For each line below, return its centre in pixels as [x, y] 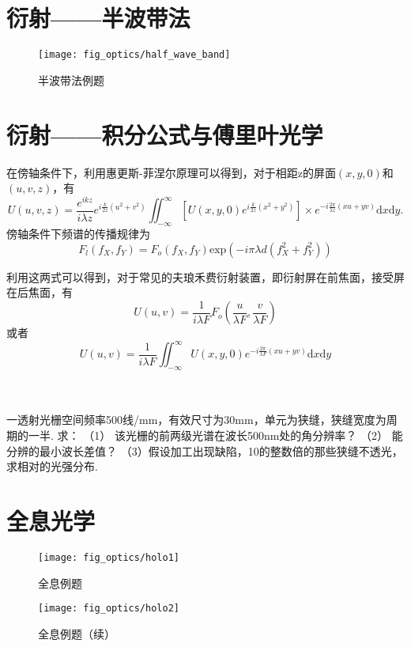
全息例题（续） [77, 633]
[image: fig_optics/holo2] [109, 609]
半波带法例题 [71, 79]
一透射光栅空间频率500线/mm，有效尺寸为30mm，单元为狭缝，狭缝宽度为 [196, 420]
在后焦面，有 [40, 292]
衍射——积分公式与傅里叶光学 [165, 134]
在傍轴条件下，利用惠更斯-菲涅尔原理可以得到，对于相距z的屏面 [171, 172]
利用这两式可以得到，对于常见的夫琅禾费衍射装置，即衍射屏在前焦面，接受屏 [205, 276]
